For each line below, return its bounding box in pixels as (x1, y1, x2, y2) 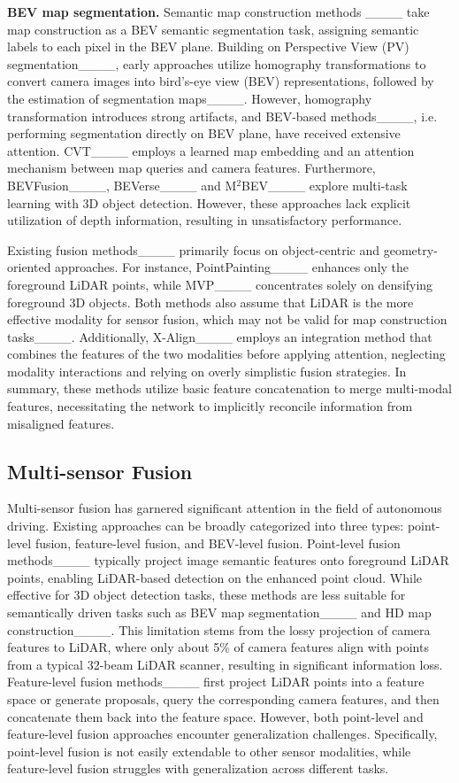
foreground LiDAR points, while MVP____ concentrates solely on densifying (7, 275, 433, 293)
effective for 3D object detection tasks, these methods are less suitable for (7, 585, 406, 604)
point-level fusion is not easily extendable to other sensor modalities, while (7, 741, 411, 760)
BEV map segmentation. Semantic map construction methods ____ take (7, 3, 430, 20)
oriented (7, 258, 51, 276)
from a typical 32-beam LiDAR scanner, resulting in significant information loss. (7, 655, 443, 673)
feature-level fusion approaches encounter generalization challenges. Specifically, (7, 725, 438, 743)
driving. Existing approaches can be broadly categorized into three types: (7, 516, 404, 535)
